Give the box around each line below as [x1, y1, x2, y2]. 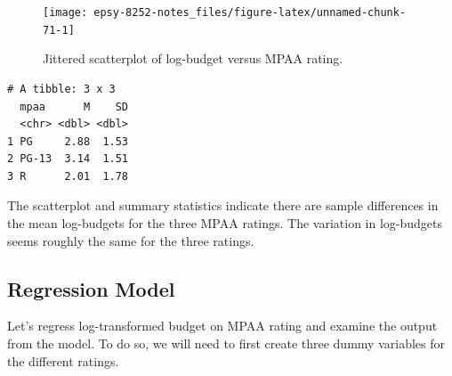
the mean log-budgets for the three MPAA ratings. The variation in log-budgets [7, 214, 443, 233]
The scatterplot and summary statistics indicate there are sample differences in [7, 196, 439, 215]
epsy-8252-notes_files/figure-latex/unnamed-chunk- [93, 6, 407, 19]
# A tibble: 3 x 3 [7, 82, 116, 95]
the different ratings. [7, 351, 119, 370]
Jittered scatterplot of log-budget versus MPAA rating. [43, 49, 343, 68]
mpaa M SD [20, 100, 129, 113]
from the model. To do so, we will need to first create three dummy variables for [7, 334, 445, 353]
